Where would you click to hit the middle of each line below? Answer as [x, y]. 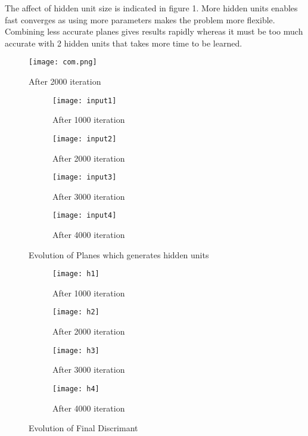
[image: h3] [76, 350]
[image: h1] [76, 274]
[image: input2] [85, 139]
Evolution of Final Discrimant [83, 428]
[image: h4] [76, 389]
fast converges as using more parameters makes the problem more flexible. [140, 19]
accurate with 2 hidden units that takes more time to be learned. [124, 43]
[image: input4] [85, 216]
